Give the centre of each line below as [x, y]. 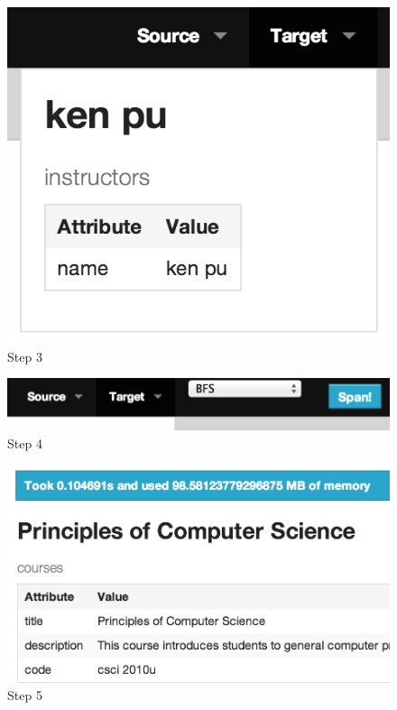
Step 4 [25, 443]
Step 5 [25, 695]
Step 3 [25, 356]
